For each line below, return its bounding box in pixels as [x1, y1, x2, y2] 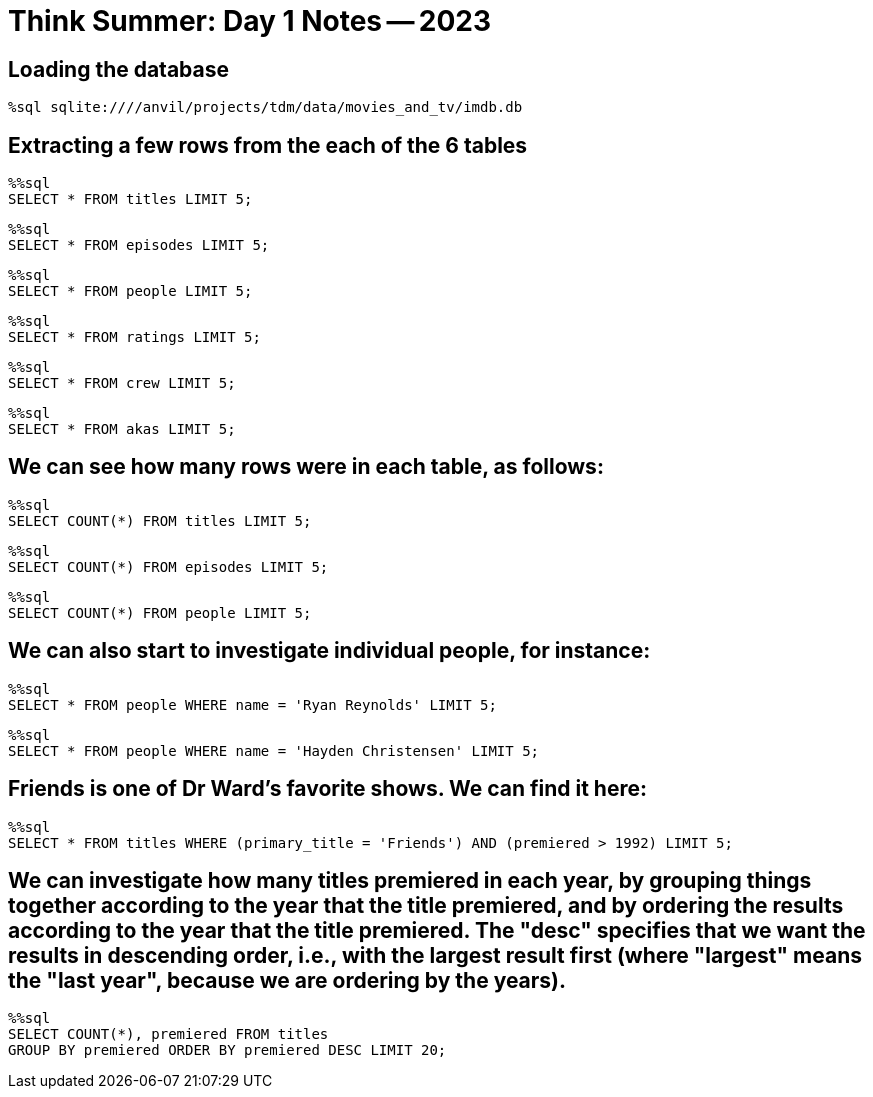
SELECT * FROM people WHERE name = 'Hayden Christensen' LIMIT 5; [8, 742, 540, 759]
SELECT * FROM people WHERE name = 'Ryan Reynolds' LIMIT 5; [8, 696, 497, 713]
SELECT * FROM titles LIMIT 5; [8, 191, 253, 208]
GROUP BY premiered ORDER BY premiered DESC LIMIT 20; [8, 1042, 447, 1059]
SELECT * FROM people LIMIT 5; [8, 283, 253, 300]
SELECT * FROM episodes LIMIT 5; [8, 237, 270, 254]
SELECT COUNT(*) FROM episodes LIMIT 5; [8, 558, 329, 575]
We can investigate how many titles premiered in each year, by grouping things [8, 867, 812, 893]
